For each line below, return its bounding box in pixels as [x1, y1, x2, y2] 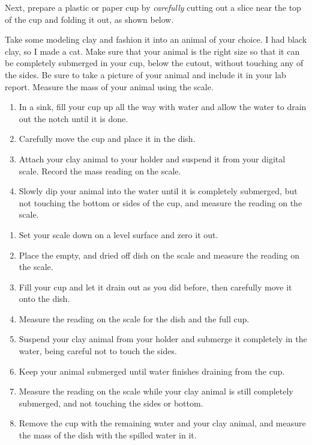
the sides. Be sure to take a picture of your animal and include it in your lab [5, 68, 286, 81]
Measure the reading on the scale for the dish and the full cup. [19, 312, 250, 325]
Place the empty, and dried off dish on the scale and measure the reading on [19, 248, 299, 261]
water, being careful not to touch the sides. [19, 345, 177, 357]
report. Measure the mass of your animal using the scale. [5, 80, 214, 93]
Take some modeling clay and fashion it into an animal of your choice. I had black [5, 33, 307, 46]
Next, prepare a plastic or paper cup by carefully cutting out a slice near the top [5, 1, 301, 13]
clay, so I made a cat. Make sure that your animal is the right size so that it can [5, 44, 300, 57]
